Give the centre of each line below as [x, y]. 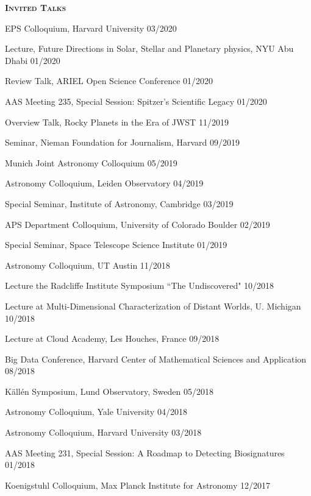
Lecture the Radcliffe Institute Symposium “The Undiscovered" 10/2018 [140, 285]
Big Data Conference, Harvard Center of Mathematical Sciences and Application [156, 359]
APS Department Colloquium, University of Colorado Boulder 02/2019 [138, 224]
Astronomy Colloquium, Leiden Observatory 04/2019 [104, 183]
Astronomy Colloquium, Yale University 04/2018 [96, 412]
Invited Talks [36, 7]
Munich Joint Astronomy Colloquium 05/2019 [91, 162]
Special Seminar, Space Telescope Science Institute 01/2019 [116, 245]
